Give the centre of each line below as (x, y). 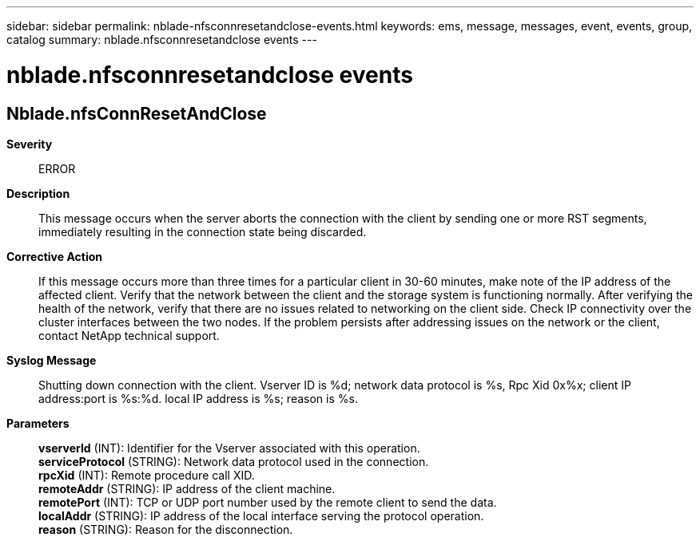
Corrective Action (54, 256)
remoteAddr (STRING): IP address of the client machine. (187, 488)
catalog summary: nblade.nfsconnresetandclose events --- (162, 39)
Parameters (38, 423)
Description (38, 193)
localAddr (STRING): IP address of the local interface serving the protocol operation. (261, 515)
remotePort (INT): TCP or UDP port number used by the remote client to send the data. (268, 502)
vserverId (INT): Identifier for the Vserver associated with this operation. (229, 448)
